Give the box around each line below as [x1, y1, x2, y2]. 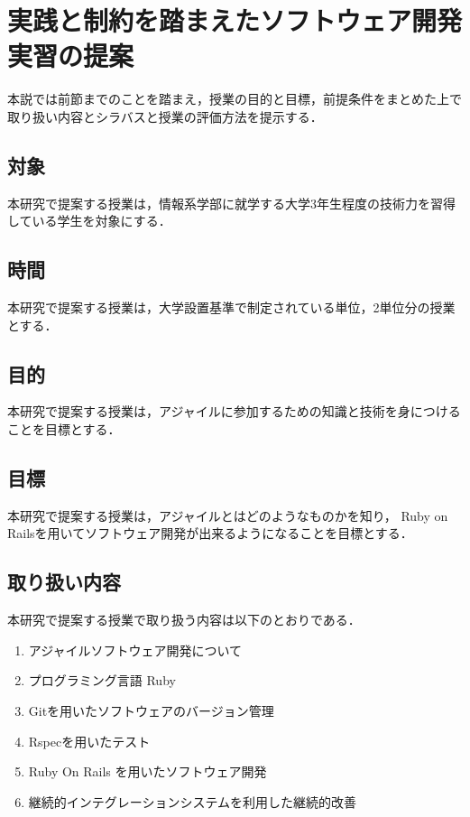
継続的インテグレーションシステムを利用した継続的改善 [28, 792, 357, 811]
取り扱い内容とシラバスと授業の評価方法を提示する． [7, 107, 323, 125]
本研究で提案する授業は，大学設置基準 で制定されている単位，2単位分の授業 [7, 298, 456, 317]
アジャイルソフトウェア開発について [28, 640, 243, 659]
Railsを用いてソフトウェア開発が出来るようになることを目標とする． [7, 524, 413, 543]
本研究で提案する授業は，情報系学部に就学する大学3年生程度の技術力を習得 [7, 193, 456, 212]
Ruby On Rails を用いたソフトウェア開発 [28, 762, 267, 781]
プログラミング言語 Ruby [28, 671, 176, 690]
